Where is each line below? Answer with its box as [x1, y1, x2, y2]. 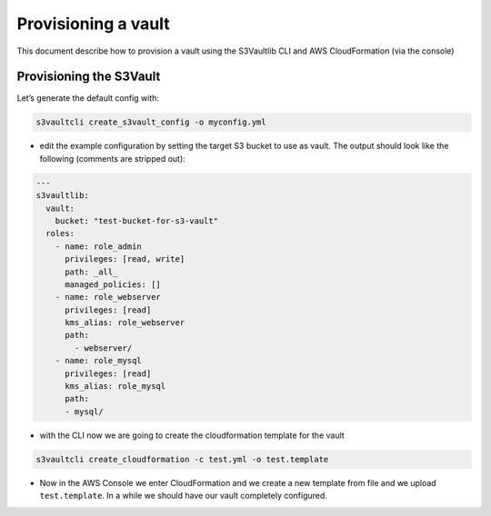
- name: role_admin [55, 241, 143, 252]
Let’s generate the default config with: [16, 93, 159, 104]
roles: [45, 228, 75, 239]
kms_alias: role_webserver [65, 318, 185, 328]
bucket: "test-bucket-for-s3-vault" [55, 215, 218, 226]
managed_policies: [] [65, 279, 161, 290]
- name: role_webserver [55, 292, 161, 303]
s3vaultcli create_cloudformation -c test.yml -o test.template [35, 454, 329, 464]
